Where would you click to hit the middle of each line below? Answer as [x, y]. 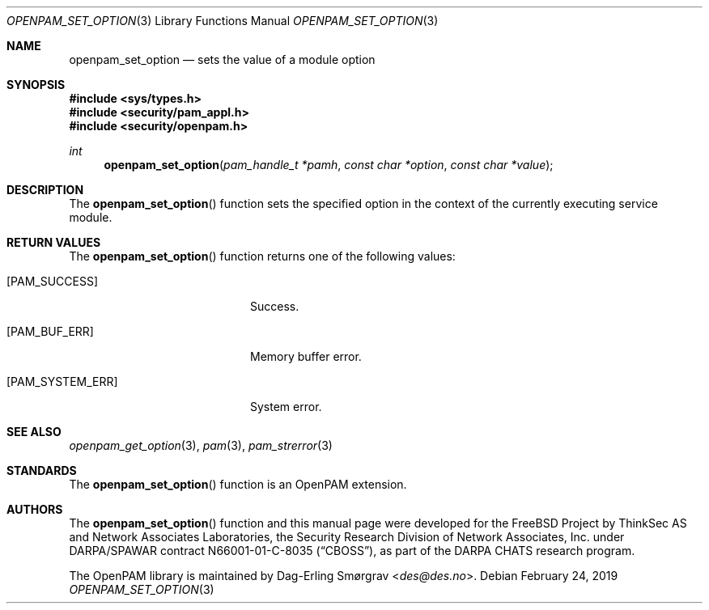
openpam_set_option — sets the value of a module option [222, 59]
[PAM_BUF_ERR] [50, 331]
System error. [286, 407]
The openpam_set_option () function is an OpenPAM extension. [238, 484]
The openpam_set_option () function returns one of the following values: [262, 256]
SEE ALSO [34, 432]
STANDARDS [42, 470]
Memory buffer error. [306, 356]
